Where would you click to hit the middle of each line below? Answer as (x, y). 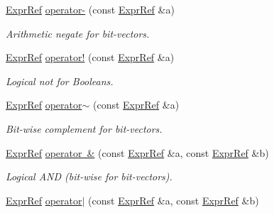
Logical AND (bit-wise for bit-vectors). (89, 176)
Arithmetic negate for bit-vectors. (78, 33)
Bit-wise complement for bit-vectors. (84, 128)
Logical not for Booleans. (60, 81)
